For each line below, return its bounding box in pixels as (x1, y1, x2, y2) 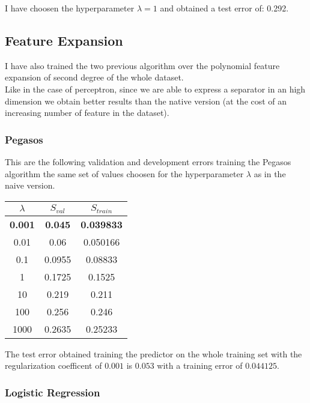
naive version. (5, 179, 55, 192)
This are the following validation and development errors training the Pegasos (5, 155, 291, 168)
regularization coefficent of (5, 359, 102, 372)
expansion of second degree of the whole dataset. (5, 71, 184, 83)
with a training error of (157, 359, 243, 372)
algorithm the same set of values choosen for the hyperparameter (5, 167, 244, 180)
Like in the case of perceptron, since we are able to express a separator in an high (5, 82, 306, 95)
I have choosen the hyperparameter (5, 2, 135, 14)
